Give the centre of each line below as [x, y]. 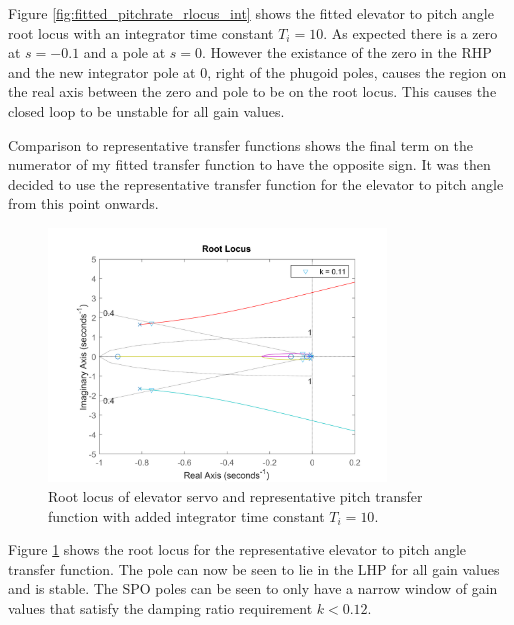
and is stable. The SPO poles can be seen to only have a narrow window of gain [253, 588]
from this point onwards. [83, 203]
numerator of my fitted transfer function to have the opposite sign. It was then [249, 164]
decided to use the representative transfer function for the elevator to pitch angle [256, 183]
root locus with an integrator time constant [141, 32]
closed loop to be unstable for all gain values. [146, 110]
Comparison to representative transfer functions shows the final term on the [241, 144]
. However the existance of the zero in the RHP [347, 52]
